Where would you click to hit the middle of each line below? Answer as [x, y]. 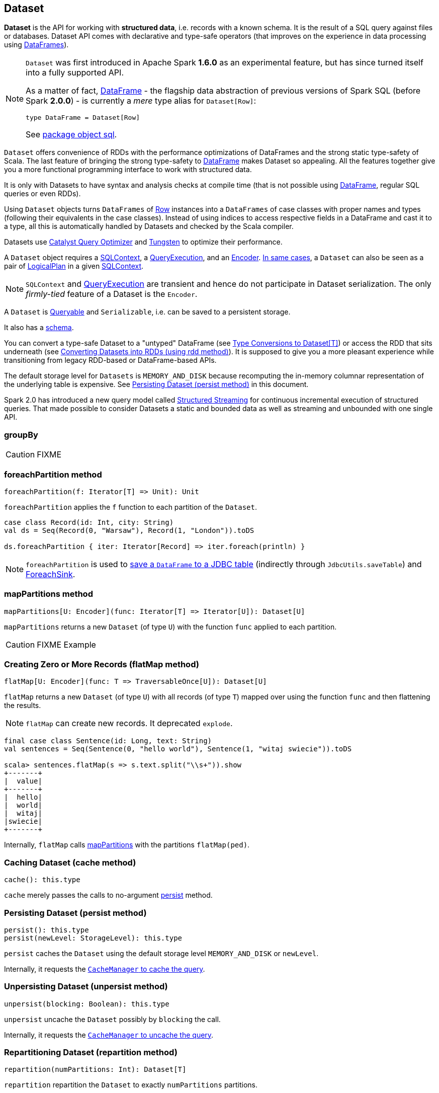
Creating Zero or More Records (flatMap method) [102, 665]
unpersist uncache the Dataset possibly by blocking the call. [112, 1019]
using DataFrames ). [36, 45]
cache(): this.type [42, 880]
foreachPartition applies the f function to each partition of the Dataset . [130, 507]
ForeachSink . [51, 574]
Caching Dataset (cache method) [70, 862]
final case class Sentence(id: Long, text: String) [108, 741]
